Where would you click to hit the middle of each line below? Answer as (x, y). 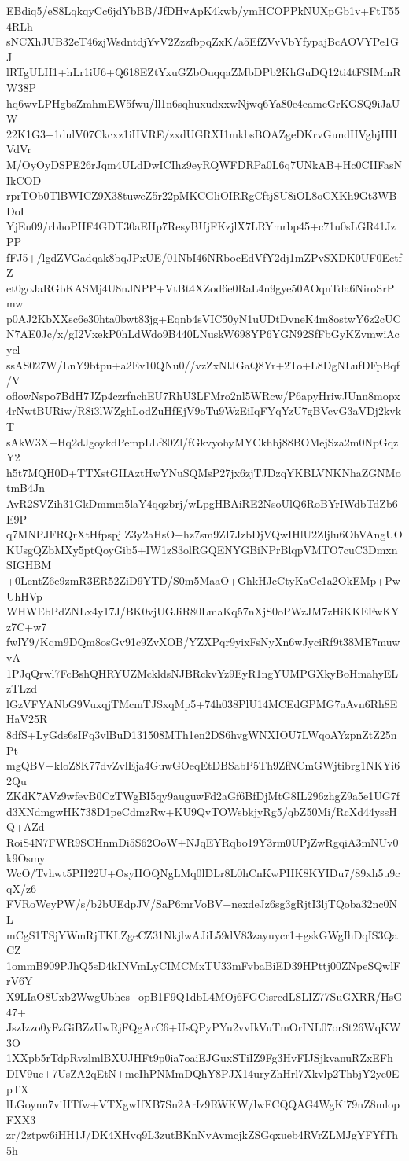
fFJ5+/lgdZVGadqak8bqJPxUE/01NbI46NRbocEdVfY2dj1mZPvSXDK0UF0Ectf (204, 257)
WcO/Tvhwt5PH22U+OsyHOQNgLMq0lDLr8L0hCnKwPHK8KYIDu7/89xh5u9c (203, 873)
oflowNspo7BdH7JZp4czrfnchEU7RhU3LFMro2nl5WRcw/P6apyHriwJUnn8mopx (203, 395)
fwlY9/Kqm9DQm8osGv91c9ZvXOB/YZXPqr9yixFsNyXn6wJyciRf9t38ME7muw (203, 642)
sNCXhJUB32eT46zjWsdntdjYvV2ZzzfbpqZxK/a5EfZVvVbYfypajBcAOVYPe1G (203, 41)
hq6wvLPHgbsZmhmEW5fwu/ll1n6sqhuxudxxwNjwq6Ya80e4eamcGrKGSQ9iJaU (203, 103)
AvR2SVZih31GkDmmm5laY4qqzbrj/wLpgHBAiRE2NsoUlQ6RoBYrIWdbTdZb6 (202, 503)
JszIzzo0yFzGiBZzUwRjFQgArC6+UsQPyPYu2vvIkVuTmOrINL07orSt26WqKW (204, 1027)
